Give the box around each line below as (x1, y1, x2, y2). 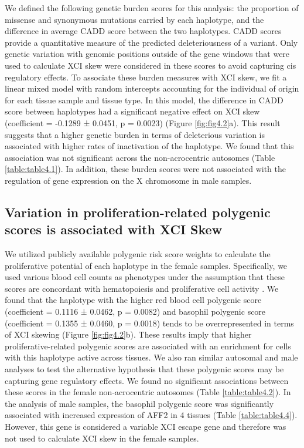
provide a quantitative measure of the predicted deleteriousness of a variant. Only (5, 36, 298, 48)
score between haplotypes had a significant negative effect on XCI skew (5, 105, 260, 117)
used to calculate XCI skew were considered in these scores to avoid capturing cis (5, 59, 296, 71)
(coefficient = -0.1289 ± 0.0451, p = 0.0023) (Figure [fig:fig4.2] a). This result (5, 116, 281, 129)
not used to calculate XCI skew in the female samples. (5, 432, 199, 444)
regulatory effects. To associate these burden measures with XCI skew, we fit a (5, 70, 287, 83)
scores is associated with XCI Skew (5, 220, 223, 238)
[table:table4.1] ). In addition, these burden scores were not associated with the (5, 163, 286, 175)
